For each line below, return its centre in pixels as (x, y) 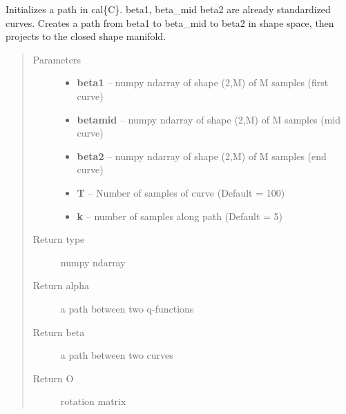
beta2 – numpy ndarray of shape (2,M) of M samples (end (202, 156)
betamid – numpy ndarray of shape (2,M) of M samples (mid (209, 119)
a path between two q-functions (127, 308)
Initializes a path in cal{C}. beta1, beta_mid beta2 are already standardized (168, 9)
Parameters (57, 59)
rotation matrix (93, 401)
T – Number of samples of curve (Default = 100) (181, 192)
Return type (59, 239)
